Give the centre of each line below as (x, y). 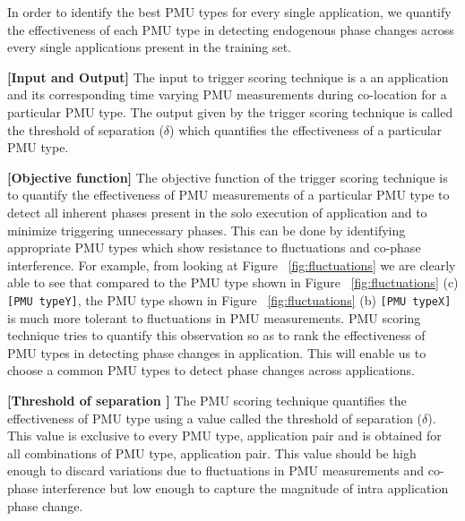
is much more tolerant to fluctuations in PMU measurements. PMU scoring (214, 317)
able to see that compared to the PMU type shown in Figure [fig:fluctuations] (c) (233, 282)
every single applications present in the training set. (149, 47)
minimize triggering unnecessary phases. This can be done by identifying (207, 230)
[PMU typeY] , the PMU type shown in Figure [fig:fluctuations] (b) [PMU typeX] (229, 299)
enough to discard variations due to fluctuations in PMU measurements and (216, 470)
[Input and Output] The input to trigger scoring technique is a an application (228, 77)
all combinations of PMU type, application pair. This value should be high (212, 453)
